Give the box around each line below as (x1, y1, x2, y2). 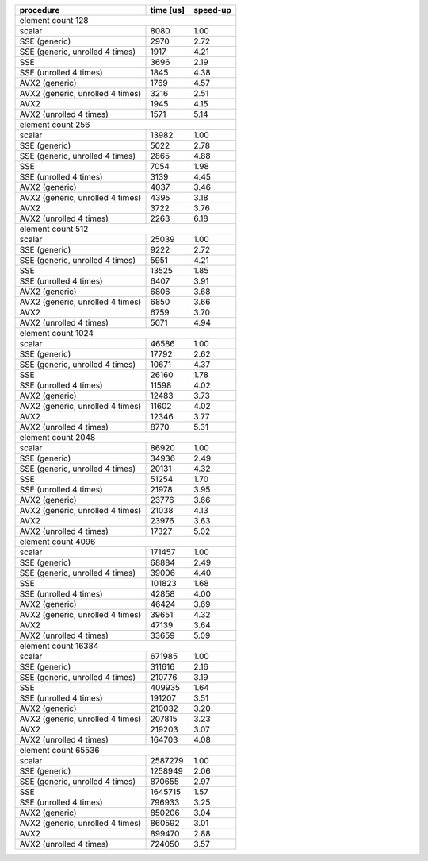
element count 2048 (19, 432, 96, 442)
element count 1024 (19, 328, 94, 338)
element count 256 (19, 119, 90, 130)
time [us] (150, 5, 185, 15)
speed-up (193, 5, 231, 15)
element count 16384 (19, 640, 99, 651)
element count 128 (19, 15, 89, 25)
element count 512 (19, 223, 89, 234)
